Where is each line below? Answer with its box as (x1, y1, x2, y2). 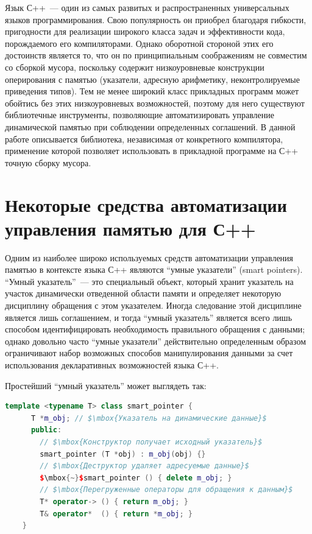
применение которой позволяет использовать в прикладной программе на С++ (5, 144, 299, 157)
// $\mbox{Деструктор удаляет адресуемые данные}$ (40, 462, 249, 471)
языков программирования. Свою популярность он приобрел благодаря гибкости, (5, 13, 307, 26)
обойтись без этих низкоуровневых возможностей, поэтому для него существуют (5, 96, 305, 109)
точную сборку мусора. (5, 156, 91, 169)
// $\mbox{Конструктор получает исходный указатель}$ (40, 437, 263, 446)
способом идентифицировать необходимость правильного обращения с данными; (5, 323, 305, 336)
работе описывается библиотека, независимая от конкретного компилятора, (5, 132, 283, 145)
